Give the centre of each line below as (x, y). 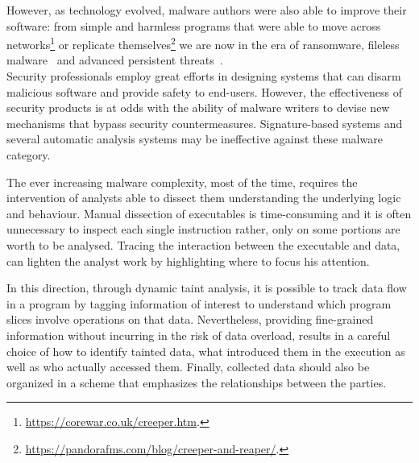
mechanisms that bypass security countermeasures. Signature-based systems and (205, 123)
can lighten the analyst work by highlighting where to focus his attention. (188, 260)
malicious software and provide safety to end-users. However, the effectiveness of (205, 91)
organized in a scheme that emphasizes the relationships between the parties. (197, 382)
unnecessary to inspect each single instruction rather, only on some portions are (203, 229)
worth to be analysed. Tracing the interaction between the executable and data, (203, 244)
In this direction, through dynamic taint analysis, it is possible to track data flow (207, 288)
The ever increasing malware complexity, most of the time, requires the (182, 182)
